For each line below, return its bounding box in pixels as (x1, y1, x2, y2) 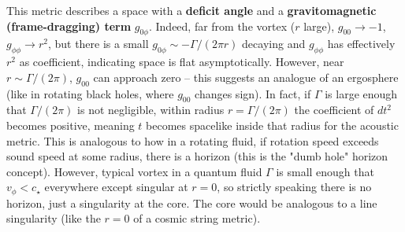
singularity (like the (6, 210, 101, 226)
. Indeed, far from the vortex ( (148, 17, 295, 34)
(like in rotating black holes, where (6, 85, 174, 101)
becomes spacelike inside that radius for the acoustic (146, 116, 399, 133)
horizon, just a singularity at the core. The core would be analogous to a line (6, 194, 377, 211)
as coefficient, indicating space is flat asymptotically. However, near (19, 53, 344, 70)
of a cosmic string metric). (133, 210, 261, 226)
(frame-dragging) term (6, 17, 132, 34)
